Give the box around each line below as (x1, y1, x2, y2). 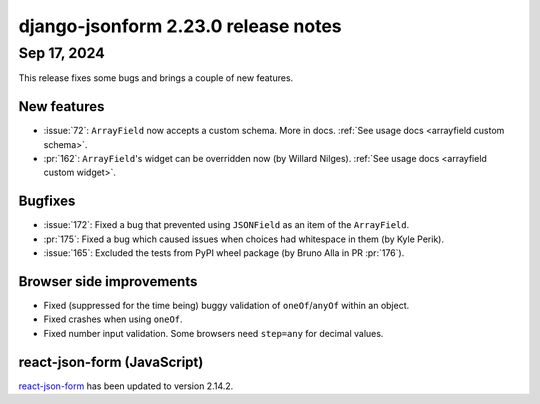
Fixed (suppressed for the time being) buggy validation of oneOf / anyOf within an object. (43, 300, 410, 312)
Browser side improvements (18, 273, 198, 290)
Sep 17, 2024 (18, 44, 105, 62)
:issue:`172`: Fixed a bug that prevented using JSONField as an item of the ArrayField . (43, 219, 410, 231)
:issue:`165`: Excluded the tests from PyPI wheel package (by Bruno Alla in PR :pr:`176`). (43, 247, 405, 259)
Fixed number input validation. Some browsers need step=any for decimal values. (43, 327, 384, 339)
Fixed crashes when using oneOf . (43, 313, 184, 325)
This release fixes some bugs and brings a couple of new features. (18, 72, 294, 84)
